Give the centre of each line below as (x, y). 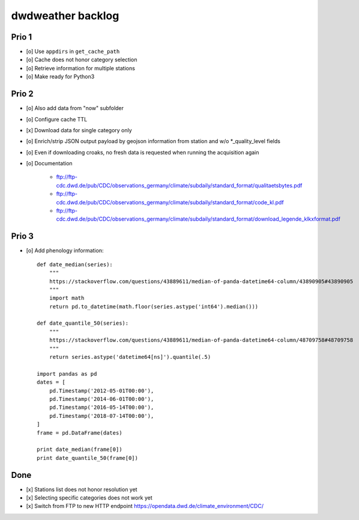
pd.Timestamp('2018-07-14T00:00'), (101, 416)
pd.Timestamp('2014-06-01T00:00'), (101, 399)
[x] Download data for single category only (79, 130)
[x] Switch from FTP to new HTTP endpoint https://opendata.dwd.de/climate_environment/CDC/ (145, 506)
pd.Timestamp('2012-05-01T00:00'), (101, 390)
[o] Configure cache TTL (57, 119)
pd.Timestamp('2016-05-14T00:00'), (101, 408)
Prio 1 (22, 37)
